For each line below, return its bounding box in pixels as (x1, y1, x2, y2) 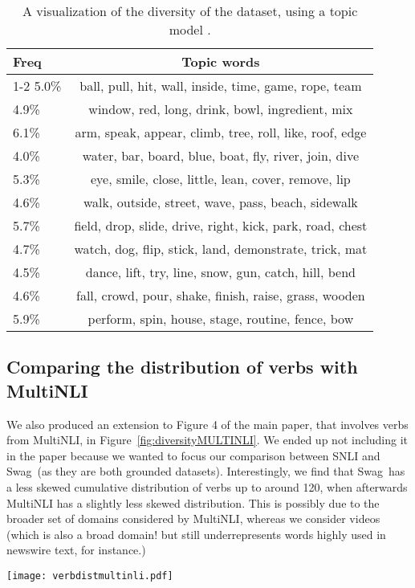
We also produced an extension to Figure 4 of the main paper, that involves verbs (6, 415, 409, 432)
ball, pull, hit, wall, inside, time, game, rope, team (79, 76, 362, 95)
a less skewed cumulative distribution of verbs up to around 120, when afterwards (6, 478, 408, 495)
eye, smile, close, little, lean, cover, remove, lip (91, 169, 351, 188)
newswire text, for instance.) (6, 541, 146, 558)
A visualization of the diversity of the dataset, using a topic (22, 2, 358, 20)
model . (169, 20, 211, 39)
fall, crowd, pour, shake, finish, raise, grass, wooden (76, 286, 365, 304)
